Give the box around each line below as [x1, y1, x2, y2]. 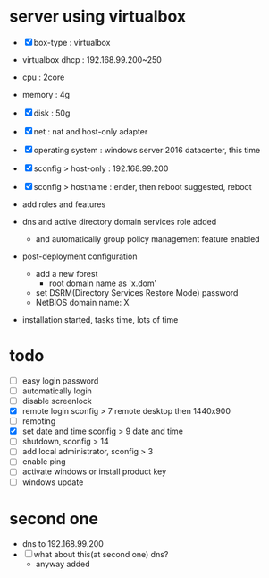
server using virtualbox [9, 6, 187, 27]
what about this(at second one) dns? [33, 548, 169, 559]
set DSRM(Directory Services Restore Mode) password [35, 287, 239, 298]
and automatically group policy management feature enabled [35, 233, 261, 244]
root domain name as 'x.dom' [48, 278, 157, 289]
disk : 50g [33, 108, 71, 118]
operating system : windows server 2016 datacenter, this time [33, 144, 261, 155]
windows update [21, 477, 84, 487]
